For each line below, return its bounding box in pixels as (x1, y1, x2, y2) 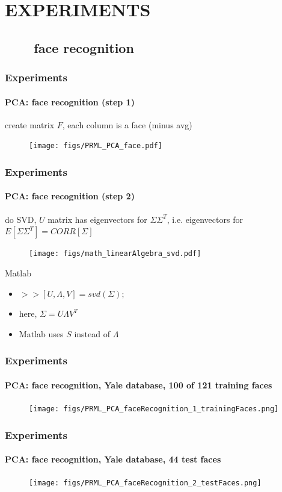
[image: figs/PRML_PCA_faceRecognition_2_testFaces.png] (29, 479, 262, 488)
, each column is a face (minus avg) (62, 118, 192, 131)
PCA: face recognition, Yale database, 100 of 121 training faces (5, 378, 272, 391)
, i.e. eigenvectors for (167, 213, 243, 225)
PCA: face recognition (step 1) (5, 95, 135, 108)
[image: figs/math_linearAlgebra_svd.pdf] (29, 249, 201, 258)
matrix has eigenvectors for (48, 213, 147, 225)
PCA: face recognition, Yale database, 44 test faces (5, 453, 221, 466)
